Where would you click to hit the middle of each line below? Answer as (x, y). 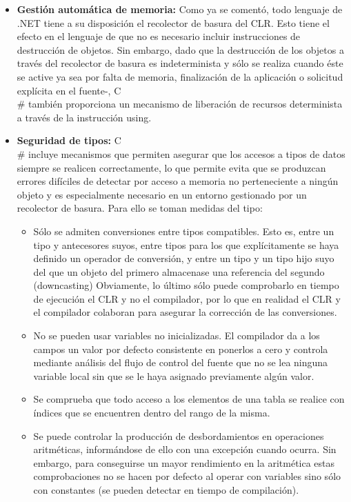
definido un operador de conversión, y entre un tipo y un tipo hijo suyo (184, 258)
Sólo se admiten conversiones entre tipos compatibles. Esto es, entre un (184, 231)
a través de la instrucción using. (84, 117)
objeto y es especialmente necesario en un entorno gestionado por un (162, 194)
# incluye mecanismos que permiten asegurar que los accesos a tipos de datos (181, 153)
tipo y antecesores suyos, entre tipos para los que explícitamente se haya (186, 244)
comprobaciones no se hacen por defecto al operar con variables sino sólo (187, 476)
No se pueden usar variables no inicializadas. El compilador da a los (177, 335)
